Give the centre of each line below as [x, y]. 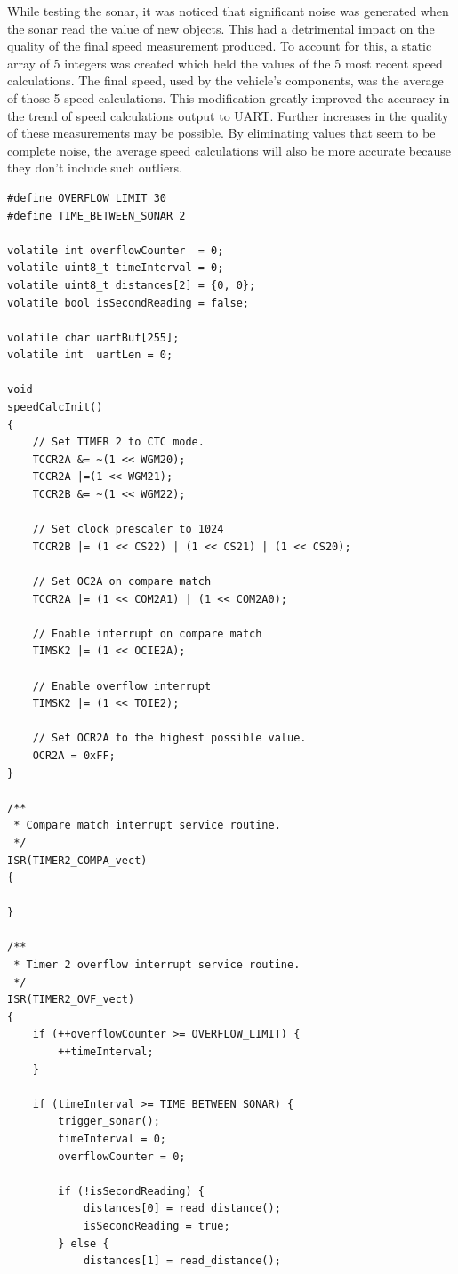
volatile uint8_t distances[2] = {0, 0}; [132, 285]
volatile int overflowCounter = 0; [116, 250]
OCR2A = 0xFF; [74, 755]
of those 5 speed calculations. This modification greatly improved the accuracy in [229, 97]
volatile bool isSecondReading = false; [129, 303]
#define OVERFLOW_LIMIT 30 [87, 198]
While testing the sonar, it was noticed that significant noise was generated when [228, 11]
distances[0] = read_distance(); [182, 1209]
